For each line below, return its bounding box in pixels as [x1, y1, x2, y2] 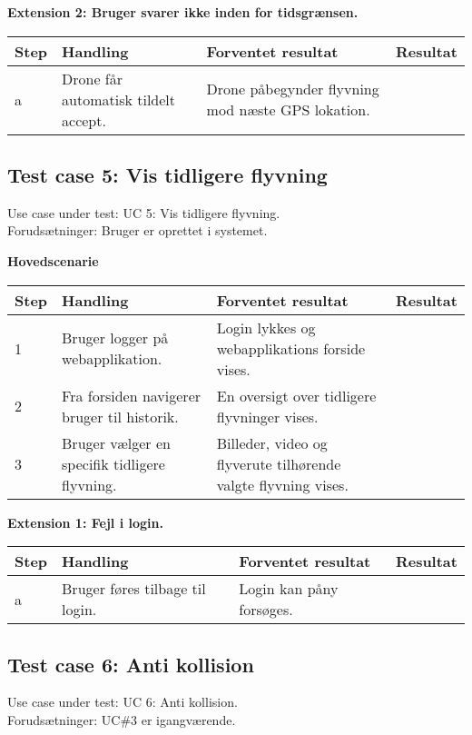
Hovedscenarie [7, 251, 99, 270]
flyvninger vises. [216, 405, 319, 427]
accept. [62, 109, 106, 131]
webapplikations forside [216, 337, 366, 359]
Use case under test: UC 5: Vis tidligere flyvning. [7, 203, 280, 222]
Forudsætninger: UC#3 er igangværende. [7, 710, 236, 729]
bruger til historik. [62, 405, 179, 427]
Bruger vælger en [62, 432, 171, 453]
